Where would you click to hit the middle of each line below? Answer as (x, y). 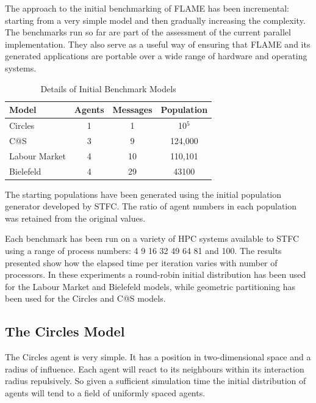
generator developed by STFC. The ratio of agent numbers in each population (151, 206)
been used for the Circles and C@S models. (85, 298)
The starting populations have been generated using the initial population (143, 194)
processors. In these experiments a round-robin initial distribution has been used (156, 274)
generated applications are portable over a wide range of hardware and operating (156, 56)
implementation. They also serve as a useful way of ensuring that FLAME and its (158, 44)
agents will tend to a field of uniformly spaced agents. (105, 392)
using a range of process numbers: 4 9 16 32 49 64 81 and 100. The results (143, 250)
